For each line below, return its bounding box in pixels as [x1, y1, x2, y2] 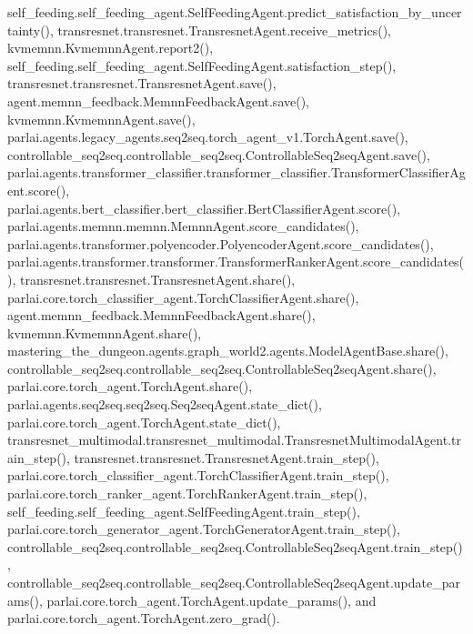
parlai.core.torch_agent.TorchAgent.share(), [7, 377, 253, 396]
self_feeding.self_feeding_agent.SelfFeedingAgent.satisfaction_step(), [7, 55, 397, 75]
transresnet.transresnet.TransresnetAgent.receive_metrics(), [57, 20, 392, 39]
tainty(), [7, 20, 54, 39]
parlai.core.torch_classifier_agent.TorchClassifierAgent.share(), [7, 287, 359, 307]
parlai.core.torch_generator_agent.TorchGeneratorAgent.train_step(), [7, 519, 400, 538]
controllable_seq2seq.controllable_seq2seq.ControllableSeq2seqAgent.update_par [7, 573, 460, 591]
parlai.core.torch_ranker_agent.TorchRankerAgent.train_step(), [7, 484, 367, 503]
